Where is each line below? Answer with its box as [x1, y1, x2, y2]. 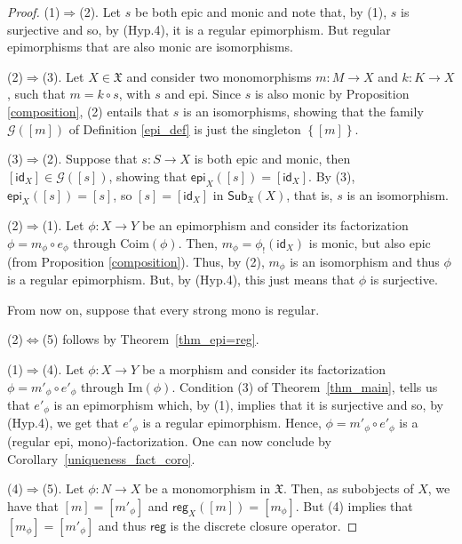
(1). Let [42, 216, 84, 235]
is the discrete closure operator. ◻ [170, 516, 358, 534]
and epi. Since [164, 84, 241, 103]
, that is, [286, 185, 333, 204]
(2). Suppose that [42, 149, 138, 168]
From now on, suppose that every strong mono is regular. [7, 300, 320, 318]
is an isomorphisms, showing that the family [183, 101, 424, 120]
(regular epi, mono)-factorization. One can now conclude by [7, 431, 331, 450]
